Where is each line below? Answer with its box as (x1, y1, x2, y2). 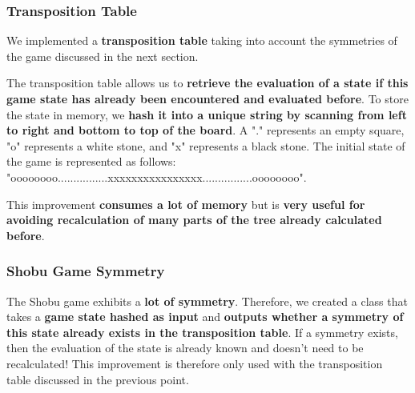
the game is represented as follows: (6, 153, 176, 170)
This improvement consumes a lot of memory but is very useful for (6, 195, 365, 212)
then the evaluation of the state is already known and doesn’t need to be (6, 339, 364, 356)
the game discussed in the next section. (6, 47, 199, 64)
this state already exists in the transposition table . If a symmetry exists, (6, 323, 398, 340)
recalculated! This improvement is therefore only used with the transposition (6, 355, 383, 371)
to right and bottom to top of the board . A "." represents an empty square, (6, 122, 405, 138)
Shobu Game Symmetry (6, 261, 165, 281)
